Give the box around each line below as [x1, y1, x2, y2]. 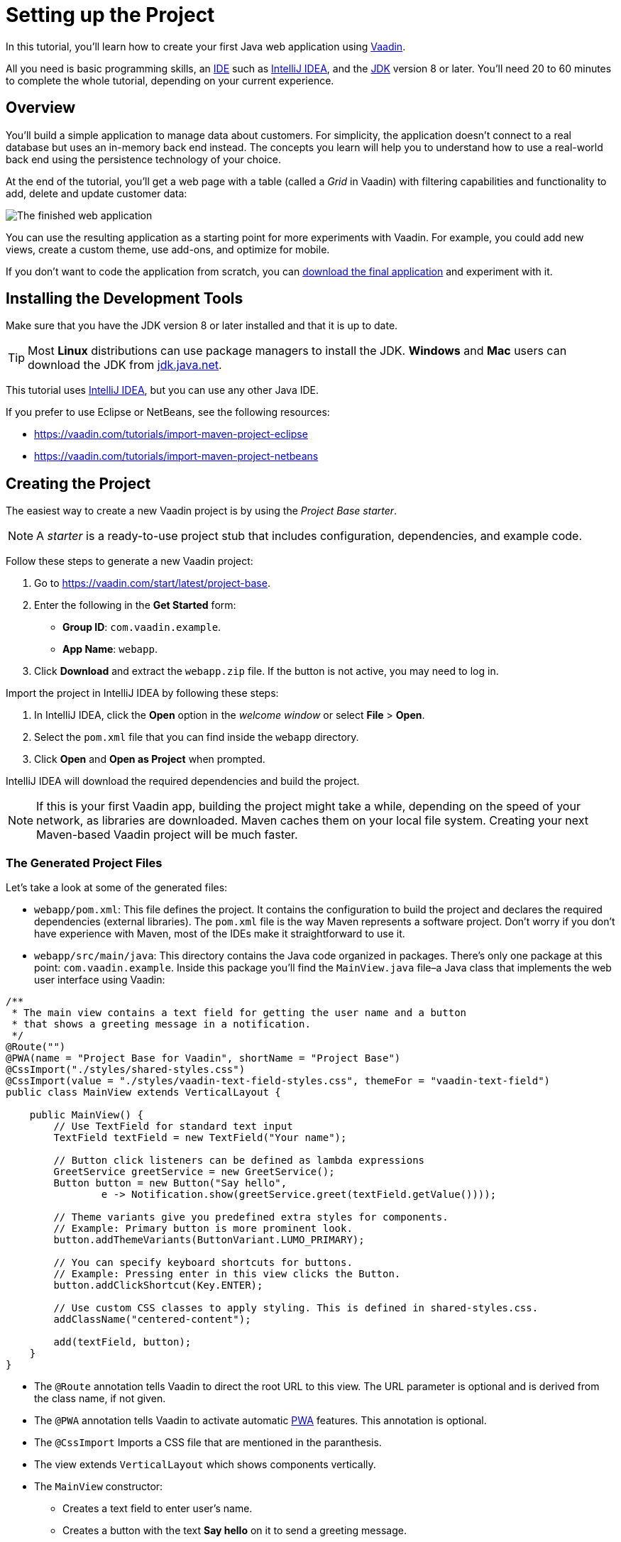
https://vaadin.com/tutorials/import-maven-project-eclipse [34, 428, 308, 441]
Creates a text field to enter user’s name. [62, 1502, 253, 1515]
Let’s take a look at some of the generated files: [6, 881, 228, 894]
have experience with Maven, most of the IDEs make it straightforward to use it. [34, 927, 405, 940]
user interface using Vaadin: [34, 974, 165, 986]
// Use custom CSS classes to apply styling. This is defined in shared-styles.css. [53, 1302, 539, 1314]
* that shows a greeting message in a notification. [11, 1018, 311, 1030]
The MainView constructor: [34, 1480, 163, 1493]
